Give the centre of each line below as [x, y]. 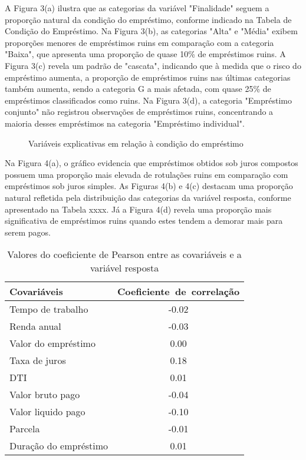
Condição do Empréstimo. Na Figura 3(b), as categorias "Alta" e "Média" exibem [151, 31]
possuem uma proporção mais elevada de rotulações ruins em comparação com [147, 174]
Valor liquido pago [47, 412]
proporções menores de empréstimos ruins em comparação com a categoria [139, 42]
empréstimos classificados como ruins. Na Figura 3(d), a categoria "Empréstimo [148, 100]
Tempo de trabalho [49, 309]
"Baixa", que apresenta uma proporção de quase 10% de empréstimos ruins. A [145, 54]
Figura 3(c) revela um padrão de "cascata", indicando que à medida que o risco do [153, 65]
